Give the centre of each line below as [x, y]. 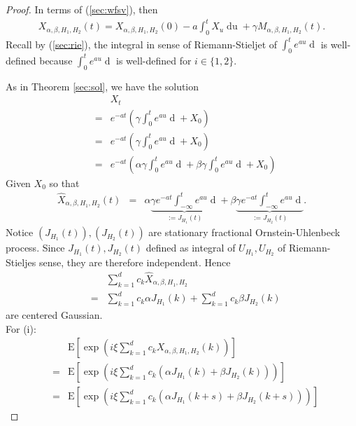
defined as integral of [191, 248]
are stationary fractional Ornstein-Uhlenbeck [244, 232]
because [56, 60]
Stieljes [21, 262]
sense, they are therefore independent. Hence [135, 262]
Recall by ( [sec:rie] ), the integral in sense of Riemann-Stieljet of [142, 44]
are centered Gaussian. [54, 314]
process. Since [35, 248]
